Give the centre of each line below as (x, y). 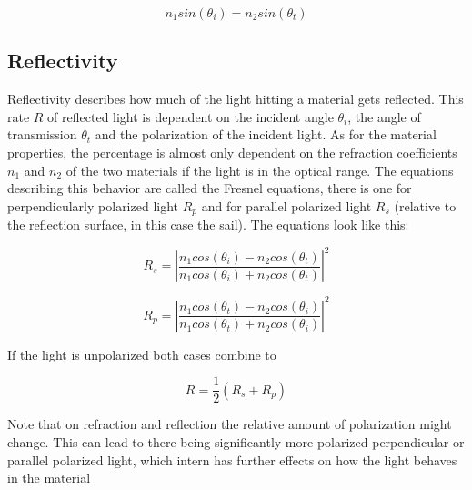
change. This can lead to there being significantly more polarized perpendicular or (236, 442)
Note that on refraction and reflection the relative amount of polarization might (230, 424)
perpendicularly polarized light (93, 205)
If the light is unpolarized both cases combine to (142, 354)
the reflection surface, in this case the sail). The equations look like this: (208, 225)
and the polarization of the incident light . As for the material (266, 134)
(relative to (425, 205)
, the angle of (384, 116)
